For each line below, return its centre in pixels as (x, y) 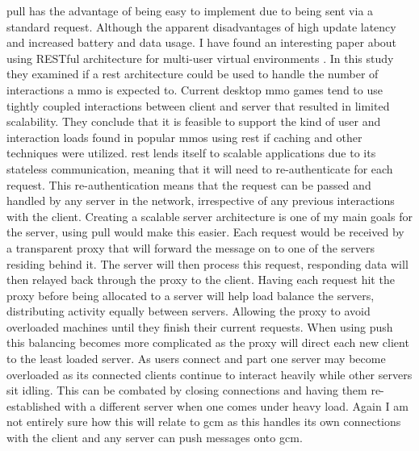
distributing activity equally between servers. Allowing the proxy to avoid (189, 311)
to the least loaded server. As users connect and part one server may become (196, 359)
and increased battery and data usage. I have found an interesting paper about (202, 42)
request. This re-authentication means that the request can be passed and (189, 184)
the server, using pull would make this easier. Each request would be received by (205, 232)
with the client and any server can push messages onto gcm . (155, 438)
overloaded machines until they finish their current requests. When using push (200, 326)
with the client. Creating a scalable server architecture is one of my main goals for (209, 216)
